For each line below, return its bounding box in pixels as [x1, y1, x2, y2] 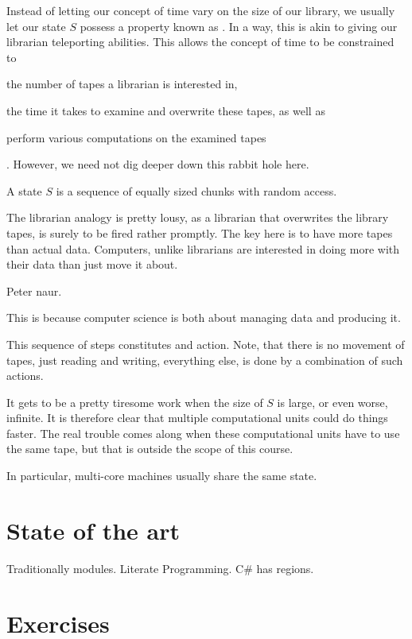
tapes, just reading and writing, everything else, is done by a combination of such [6, 351, 403, 368]
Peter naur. [6, 282, 62, 299]
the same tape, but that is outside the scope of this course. [6, 440, 293, 457]
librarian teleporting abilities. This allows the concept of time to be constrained [6, 33, 395, 50]
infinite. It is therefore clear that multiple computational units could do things [6, 409, 388, 426]
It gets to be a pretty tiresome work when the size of [6, 393, 263, 410]
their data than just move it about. [6, 256, 178, 273]
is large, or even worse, [277, 393, 388, 410]
